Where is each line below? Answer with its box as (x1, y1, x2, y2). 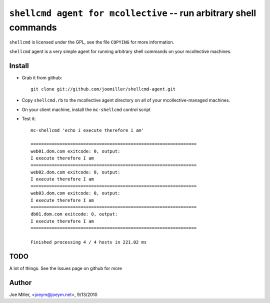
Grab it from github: (21, 74, 62, 80)
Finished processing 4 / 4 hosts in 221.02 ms (30, 239, 147, 245)
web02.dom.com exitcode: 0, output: (30, 169, 120, 175)
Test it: (21, 115, 36, 122)
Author (9, 278, 32, 287)
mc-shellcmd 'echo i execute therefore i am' (30, 127, 144, 133)
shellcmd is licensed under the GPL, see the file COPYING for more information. (9, 39, 174, 45)
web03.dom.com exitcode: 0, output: (30, 190, 120, 196)
